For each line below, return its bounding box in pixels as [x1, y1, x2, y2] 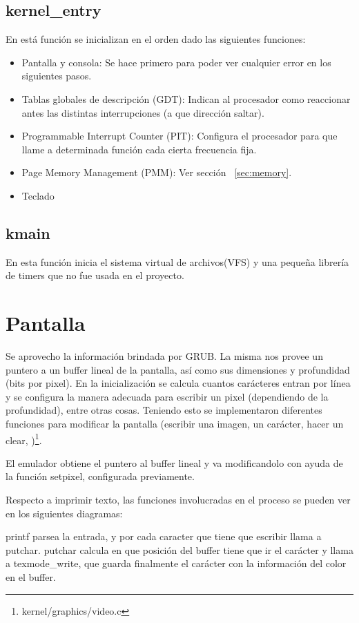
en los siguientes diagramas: [6, 506, 123, 520]
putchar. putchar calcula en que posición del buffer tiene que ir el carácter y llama [6, 542, 353, 557]
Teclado [21, 188, 55, 202]
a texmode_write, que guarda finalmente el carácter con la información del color [6, 556, 347, 571]
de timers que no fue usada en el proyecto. [6, 268, 184, 282]
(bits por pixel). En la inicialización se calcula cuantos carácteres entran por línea [6, 376, 351, 390]
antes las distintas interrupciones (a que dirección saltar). [21, 105, 264, 119]
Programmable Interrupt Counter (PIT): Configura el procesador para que [21, 128, 338, 143]
